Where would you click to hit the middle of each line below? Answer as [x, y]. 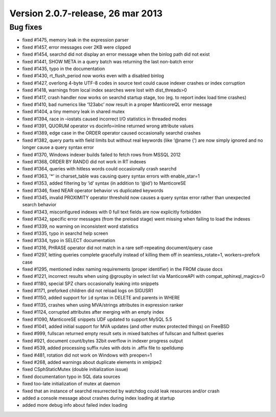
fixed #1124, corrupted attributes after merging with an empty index [93, 312]
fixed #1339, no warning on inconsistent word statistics [80, 226]
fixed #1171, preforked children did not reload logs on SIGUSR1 [88, 291]
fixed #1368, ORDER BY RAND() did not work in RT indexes [84, 162]
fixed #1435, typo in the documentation [63, 69]
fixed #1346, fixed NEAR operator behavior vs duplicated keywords [93, 190]
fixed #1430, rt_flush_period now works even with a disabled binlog [93, 76]
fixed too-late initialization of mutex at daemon [71, 384]
